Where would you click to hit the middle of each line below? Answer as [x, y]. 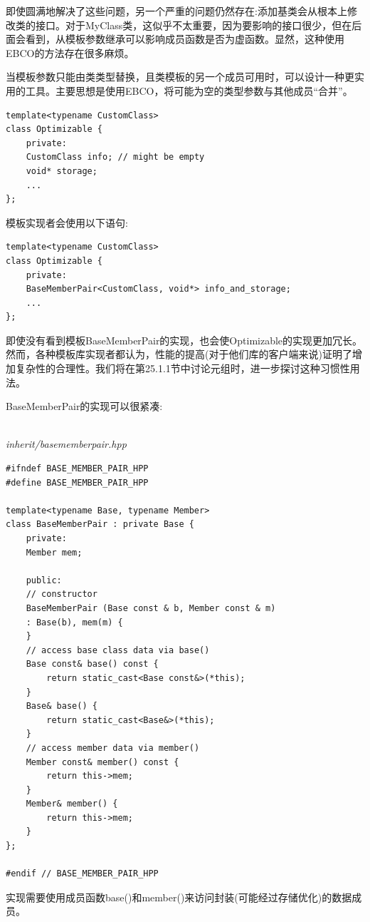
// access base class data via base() [118, 650]
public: [44, 580]
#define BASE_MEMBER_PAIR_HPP [77, 482]
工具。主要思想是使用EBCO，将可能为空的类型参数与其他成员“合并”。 [189, 90]
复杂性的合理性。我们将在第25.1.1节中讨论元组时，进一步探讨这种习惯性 [183, 368]
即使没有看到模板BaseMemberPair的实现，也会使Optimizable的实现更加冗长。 [184, 340]
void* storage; [62, 171]
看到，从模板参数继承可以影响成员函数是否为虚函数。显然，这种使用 [185, 39]
